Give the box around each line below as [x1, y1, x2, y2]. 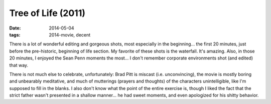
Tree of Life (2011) [9, 7, 85, 18]
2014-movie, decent [49, 31, 91, 37]
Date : [9, 25, 21, 31]
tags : [9, 31, 21, 37]
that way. [9, 62, 29, 68]
